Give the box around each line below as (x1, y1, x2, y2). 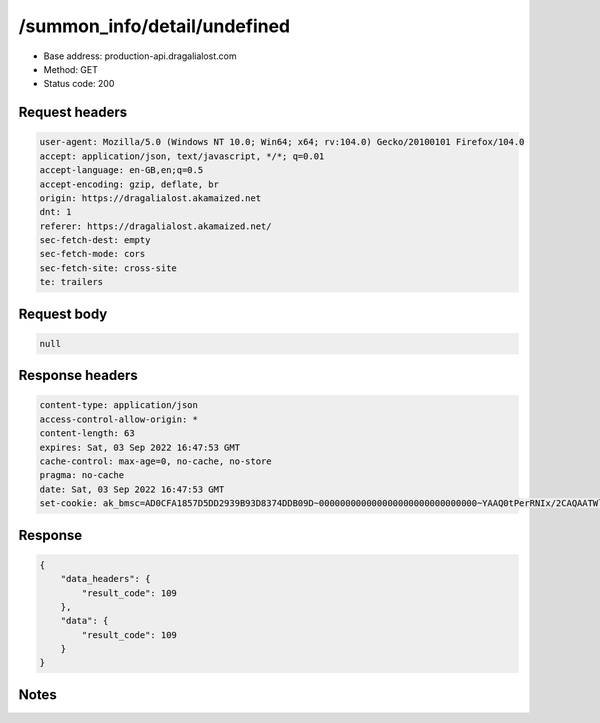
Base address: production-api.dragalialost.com (43, 50, 237, 62)
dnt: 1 (39, 206, 72, 218)
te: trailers (39, 276, 104, 288)
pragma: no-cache (39, 470, 125, 481)
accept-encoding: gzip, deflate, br (39, 178, 220, 190)
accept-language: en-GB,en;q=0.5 (39, 165, 204, 176)
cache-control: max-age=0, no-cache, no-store (39, 455, 272, 467)
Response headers (18, 367, 139, 384)
